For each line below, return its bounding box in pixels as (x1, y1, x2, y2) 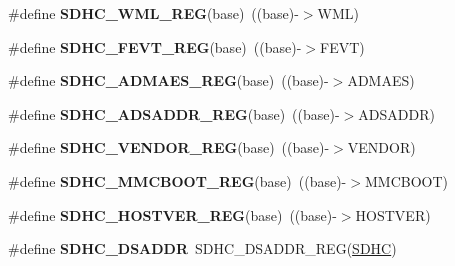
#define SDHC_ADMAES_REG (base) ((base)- (8, 70, 329, 91)
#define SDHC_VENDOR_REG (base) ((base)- (8, 137, 330, 158)
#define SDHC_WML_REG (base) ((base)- (8, 3, 299, 23)
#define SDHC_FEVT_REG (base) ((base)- (8, 36, 302, 57)
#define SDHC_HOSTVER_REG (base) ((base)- (8, 204, 337, 225)
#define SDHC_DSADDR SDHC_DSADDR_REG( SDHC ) (8, 238, 397, 259)
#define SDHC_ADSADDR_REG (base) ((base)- (8, 103, 340, 124)
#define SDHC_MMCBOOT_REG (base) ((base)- (8, 170, 347, 191)
